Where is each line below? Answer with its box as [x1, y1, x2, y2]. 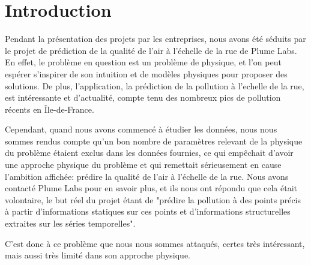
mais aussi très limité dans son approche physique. [5, 249, 190, 261]
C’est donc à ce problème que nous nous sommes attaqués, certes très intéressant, [5, 237, 305, 249]
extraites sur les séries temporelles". [5, 217, 136, 230]
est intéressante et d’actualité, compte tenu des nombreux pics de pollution [5, 91, 281, 104]
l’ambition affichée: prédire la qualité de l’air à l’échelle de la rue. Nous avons [5, 170, 289, 182]
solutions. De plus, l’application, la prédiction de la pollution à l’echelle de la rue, [5, 79, 304, 92]
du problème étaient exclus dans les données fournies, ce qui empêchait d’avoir [5, 146, 294, 159]
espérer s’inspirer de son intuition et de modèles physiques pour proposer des [5, 67, 288, 80]
